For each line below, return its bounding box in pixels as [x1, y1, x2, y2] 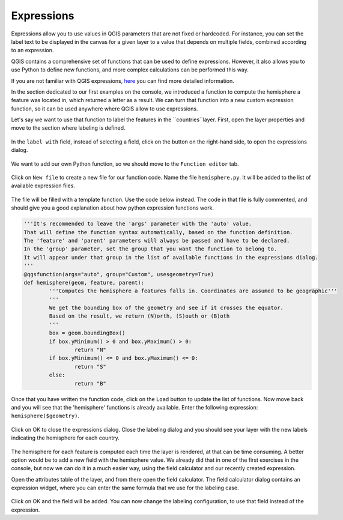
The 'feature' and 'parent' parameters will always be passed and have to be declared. [23, 237, 290, 244]
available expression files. [11, 182, 75, 189]
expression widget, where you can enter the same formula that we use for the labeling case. [11, 484, 240, 492]
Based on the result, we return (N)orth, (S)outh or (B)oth [49, 313, 230, 319]
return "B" [74, 380, 106, 387]
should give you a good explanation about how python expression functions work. [11, 204, 214, 211]
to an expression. [11, 47, 54, 54]
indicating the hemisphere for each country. [11, 434, 120, 441]
